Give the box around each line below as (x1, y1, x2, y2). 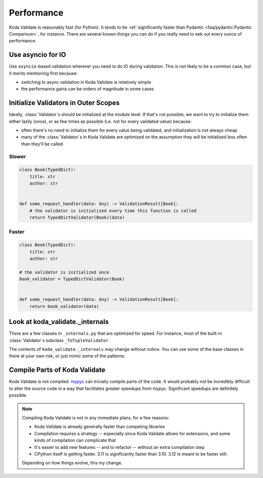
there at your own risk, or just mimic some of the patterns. (9, 353, 126, 359)
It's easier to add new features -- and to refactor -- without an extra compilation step (34, 444, 205, 450)
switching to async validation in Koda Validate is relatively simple (21, 79, 151, 85)
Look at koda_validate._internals (9, 318, 109, 326)
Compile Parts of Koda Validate (9, 366, 106, 374)
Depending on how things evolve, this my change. (22, 460, 123, 466)
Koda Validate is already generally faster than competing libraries (34, 424, 165, 430)
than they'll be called (21, 141, 63, 147)
